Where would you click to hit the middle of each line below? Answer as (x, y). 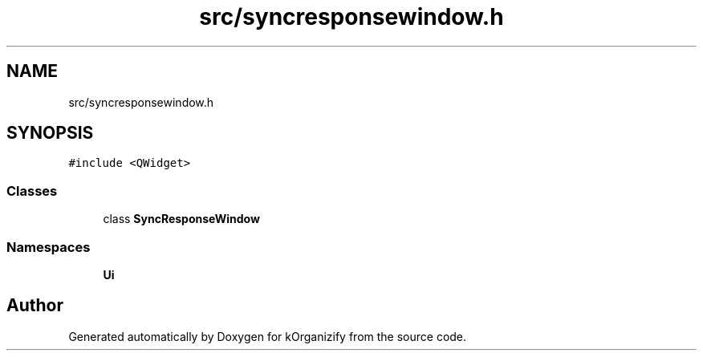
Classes (32, 191)
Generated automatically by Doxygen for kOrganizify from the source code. (268, 336)
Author (35, 306)
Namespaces (49, 247)
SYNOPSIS (50, 133)
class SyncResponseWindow (181, 219)
